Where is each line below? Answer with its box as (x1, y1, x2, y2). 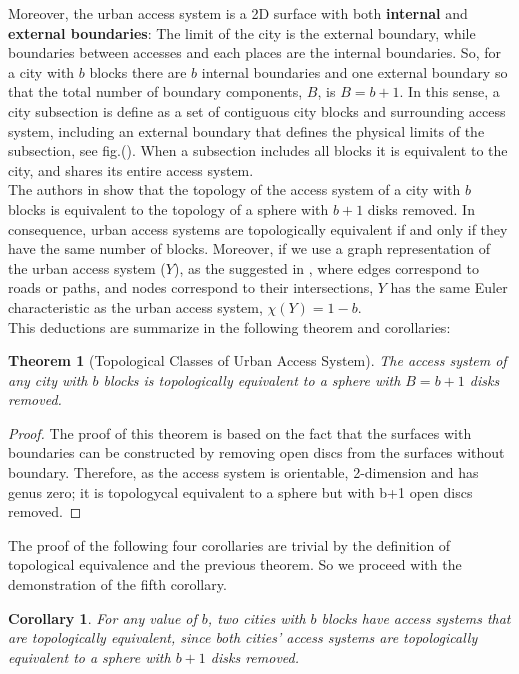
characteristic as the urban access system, (8, 296, 263, 317)
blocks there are (89, 61, 187, 82)
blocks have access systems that (321, 607, 511, 628)
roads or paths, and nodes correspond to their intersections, (8, 277, 374, 298)
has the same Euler (390, 277, 508, 298)
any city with (8, 369, 88, 390)
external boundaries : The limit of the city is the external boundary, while (8, 22, 476, 43)
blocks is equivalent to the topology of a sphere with (8, 198, 329, 219)
